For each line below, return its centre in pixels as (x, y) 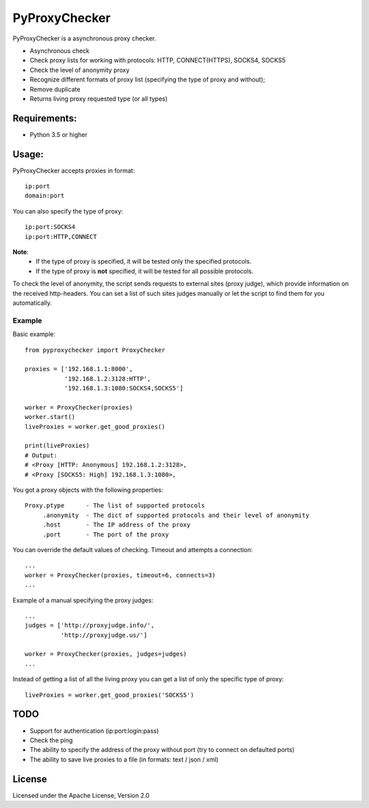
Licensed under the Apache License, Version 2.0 (81, 795)
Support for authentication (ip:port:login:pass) (94, 731)
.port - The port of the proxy (106, 534)
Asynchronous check (60, 51)
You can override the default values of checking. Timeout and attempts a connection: (133, 550)
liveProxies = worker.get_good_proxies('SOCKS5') (110, 695)
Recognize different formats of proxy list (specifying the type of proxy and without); (148, 79)
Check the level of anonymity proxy (80, 70)
